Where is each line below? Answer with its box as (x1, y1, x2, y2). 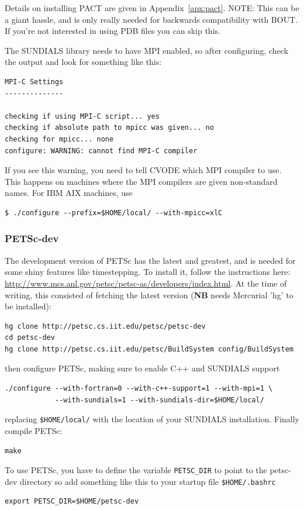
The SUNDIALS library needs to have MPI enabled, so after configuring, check (5, 44, 289, 56)
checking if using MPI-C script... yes (5, 112, 160, 120)
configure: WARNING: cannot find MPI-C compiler (5, 146, 198, 155)
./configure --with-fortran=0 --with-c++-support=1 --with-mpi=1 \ (5, 384, 273, 393)
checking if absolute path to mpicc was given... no (5, 123, 214, 132)
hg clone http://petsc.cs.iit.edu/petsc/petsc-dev (5, 322, 206, 330)
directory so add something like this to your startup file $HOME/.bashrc (20, 475, 276, 487)
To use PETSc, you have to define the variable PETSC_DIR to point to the (5, 464, 267, 476)
